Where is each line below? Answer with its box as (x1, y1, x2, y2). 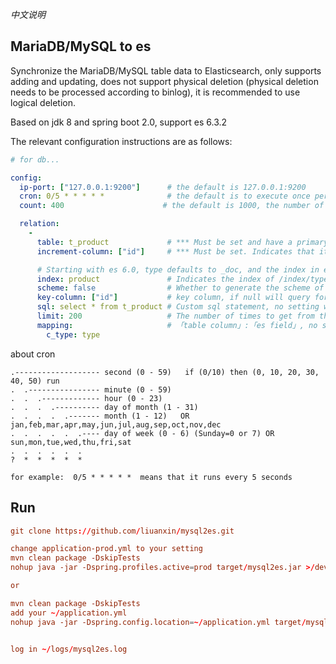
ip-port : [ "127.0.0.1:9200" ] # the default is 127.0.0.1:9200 (19, 182, 307, 192)
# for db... (10, 154, 60, 165)
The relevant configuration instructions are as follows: (10, 135, 233, 147)
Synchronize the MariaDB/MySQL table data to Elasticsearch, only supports (10, 64, 322, 77)
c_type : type (46, 329, 101, 340)
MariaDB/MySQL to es (10, 38, 152, 55)
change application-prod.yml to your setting (10, 544, 203, 554)
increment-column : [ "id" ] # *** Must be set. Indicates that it (36, 246, 329, 257)
